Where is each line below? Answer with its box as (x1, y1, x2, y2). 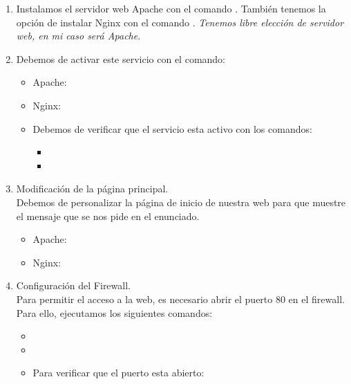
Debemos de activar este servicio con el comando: (16, 51, 226, 66)
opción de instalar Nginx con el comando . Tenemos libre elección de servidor (16, 15, 344, 29)
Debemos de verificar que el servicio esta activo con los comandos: (32, 121, 312, 136)
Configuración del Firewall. (16, 278, 131, 293)
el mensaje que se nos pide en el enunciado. (16, 208, 200, 223)
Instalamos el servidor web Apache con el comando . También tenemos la (16, 1, 326, 15)
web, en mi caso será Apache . (16, 28, 141, 43)
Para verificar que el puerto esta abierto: (32, 365, 205, 380)
